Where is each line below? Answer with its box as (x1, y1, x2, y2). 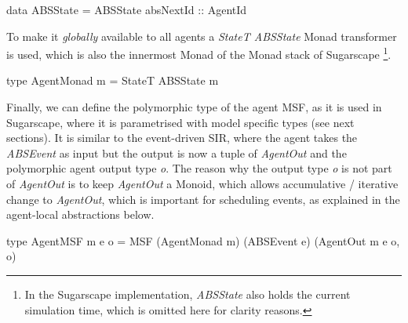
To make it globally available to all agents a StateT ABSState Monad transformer (6, 27, 397, 44)
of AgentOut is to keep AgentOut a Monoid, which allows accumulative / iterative (6, 176, 399, 191)
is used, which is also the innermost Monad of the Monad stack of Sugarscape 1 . (6, 44, 392, 62)
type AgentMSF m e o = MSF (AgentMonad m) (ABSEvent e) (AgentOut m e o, (6, 232, 400, 249)
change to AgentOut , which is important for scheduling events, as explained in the (6, 191, 400, 207)
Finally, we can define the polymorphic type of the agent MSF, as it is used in (6, 99, 382, 115)
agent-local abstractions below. (6, 206, 155, 223)
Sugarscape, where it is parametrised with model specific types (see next (6, 114, 355, 130)
